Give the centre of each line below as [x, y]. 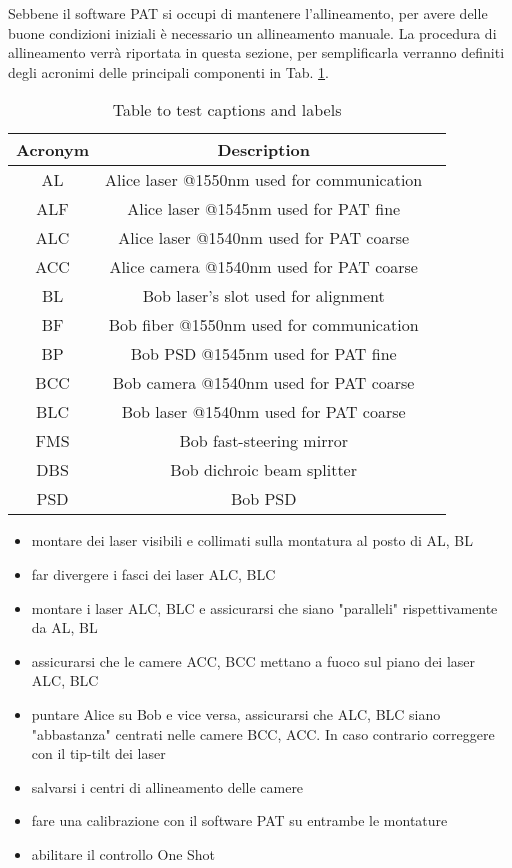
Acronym [53, 150]
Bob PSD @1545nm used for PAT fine [263, 354]
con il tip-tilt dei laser [98, 753]
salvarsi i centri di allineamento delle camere [167, 786]
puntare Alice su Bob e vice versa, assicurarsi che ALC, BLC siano [236, 713]
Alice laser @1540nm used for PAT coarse [264, 238]
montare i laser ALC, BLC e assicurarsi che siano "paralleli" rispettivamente [264, 607]
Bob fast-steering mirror [263, 441]
